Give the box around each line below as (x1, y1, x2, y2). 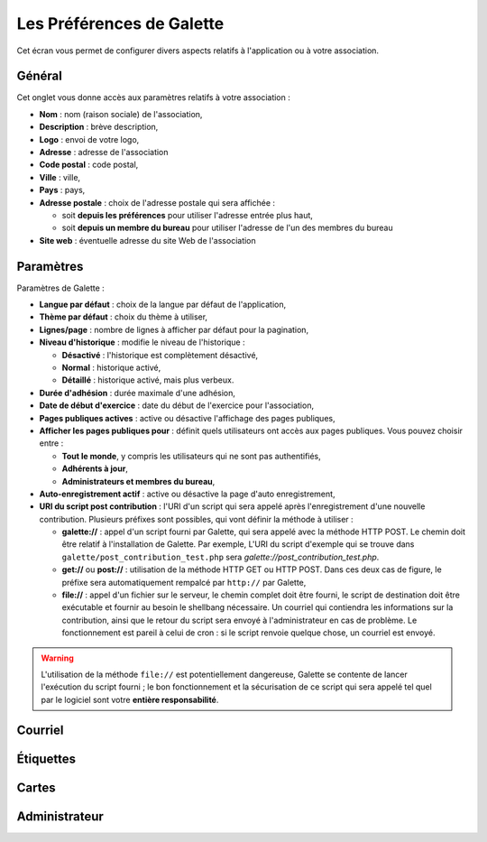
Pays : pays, (39, 185, 86, 196)
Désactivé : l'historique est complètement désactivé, (61, 349, 259, 360)
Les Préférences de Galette (16, 14, 225, 33)
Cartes (16, 780, 56, 795)
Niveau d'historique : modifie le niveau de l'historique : (39, 337, 245, 347)
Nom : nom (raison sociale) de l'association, (39, 108, 203, 119)
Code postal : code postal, (39, 159, 139, 171)
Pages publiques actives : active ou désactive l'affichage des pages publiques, (39, 412, 335, 423)
